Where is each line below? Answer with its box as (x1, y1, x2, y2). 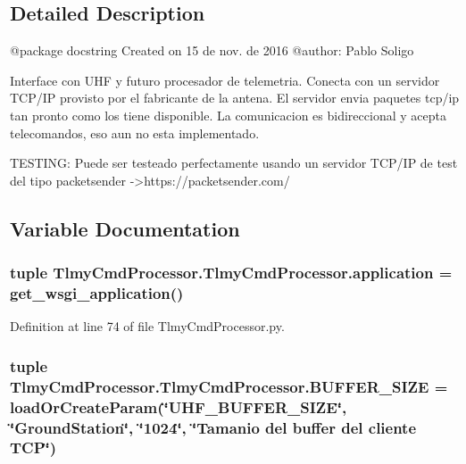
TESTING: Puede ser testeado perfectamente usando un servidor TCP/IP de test (10, 153, 458, 172)
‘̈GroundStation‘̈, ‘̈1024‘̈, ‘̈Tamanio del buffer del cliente (10, 416, 417, 438)
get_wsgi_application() (10, 281, 184, 303)
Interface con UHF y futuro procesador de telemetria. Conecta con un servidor (10, 70, 440, 89)
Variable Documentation (10, 214, 240, 242)
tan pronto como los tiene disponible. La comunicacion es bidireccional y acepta (10, 105, 446, 124)
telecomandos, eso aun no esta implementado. (10, 123, 260, 142)
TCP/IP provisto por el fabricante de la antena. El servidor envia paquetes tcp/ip (10, 88, 460, 107)
